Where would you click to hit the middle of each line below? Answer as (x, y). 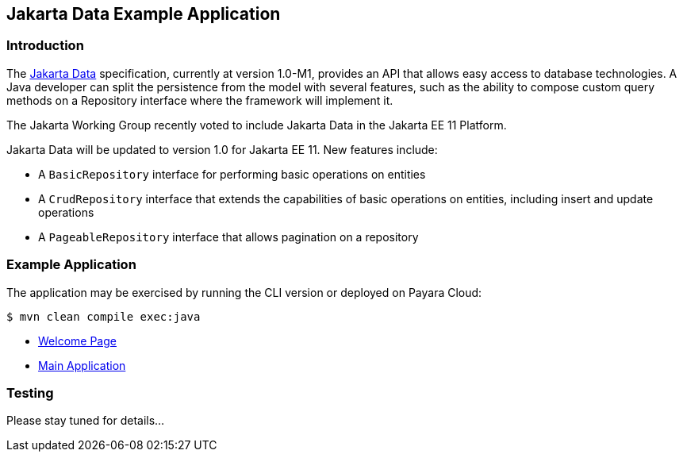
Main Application (82, 365)
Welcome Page (77, 341)
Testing (30, 393)
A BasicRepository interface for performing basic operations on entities (232, 174)
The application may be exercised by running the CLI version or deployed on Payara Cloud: (244, 292)
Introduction (45, 46)
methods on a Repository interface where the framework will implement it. (200, 100)
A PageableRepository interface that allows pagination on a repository (228, 237)
